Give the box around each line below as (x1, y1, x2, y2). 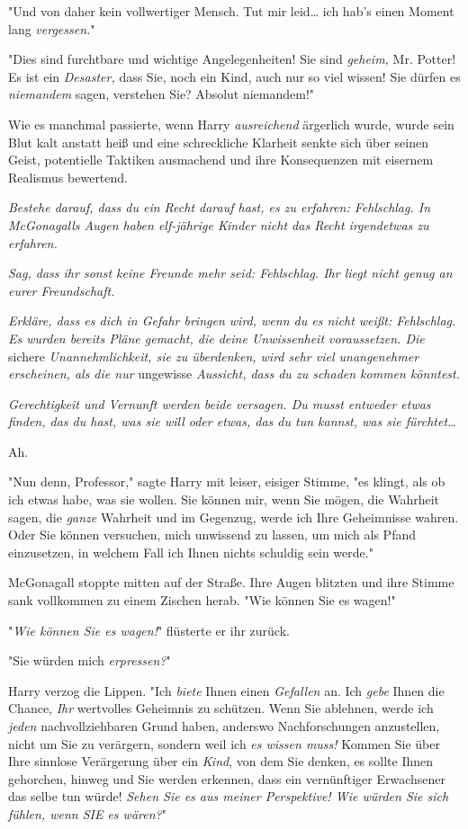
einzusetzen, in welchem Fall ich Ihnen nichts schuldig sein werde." (8, 542, 373, 561)
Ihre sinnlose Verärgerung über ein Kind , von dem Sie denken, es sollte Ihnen (8, 752, 434, 771)
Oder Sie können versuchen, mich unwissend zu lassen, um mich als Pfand (8, 525, 416, 544)
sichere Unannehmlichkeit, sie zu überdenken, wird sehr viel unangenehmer (8, 346, 419, 365)
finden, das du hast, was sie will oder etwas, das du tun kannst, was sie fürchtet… (8, 412, 456, 431)
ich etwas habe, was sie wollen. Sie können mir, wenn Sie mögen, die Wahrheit (8, 490, 439, 509)
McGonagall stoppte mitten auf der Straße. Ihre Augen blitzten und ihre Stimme (8, 573, 454, 592)
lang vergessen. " (8, 19, 95, 38)
